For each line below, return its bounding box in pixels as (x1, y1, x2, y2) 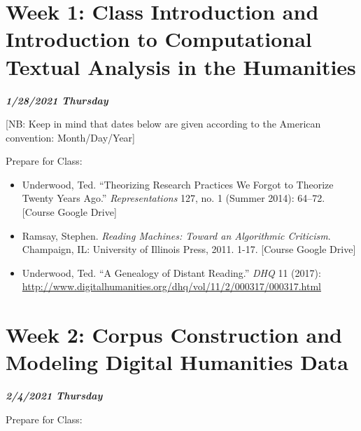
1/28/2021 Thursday (6, 93, 108, 107)
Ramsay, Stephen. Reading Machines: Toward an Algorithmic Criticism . (22, 228, 331, 242)
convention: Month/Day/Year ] (6, 130, 135, 144)
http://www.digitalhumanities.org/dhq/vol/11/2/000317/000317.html (22, 279, 321, 294)
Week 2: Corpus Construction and (6, 320, 343, 349)
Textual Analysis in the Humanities (6, 52, 356, 81)
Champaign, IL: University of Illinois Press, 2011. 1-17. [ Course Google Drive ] (22, 242, 356, 256)
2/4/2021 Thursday (6, 388, 103, 403)
